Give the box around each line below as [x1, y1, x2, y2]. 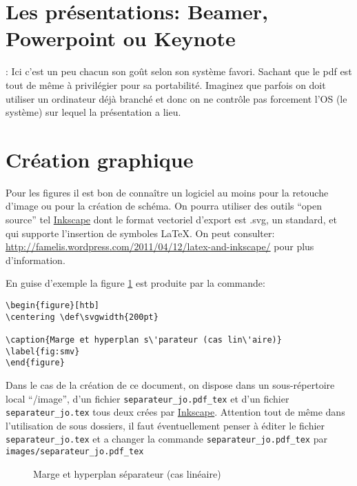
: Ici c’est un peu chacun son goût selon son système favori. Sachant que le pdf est [6, 64, 352, 79]
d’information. [6, 252, 65, 267]
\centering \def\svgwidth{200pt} [6, 312, 159, 322]
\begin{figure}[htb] [6, 300, 100, 310]
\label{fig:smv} [6, 346, 80, 356]
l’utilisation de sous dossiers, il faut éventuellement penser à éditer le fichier [6, 418, 325, 432]
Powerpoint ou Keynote [6, 24, 236, 52]
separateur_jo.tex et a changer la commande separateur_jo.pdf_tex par [6, 432, 327, 446]
